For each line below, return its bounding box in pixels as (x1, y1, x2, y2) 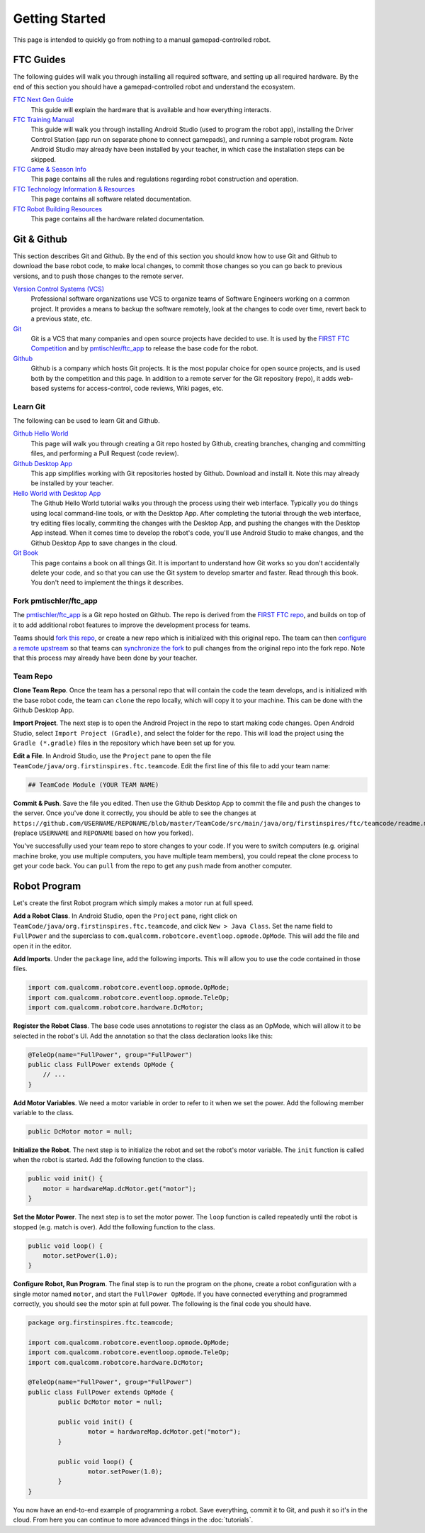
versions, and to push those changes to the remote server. (13, 272, 184, 280)
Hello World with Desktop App (13, 489, 101, 497)
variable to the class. (13, 1109, 74, 1117)
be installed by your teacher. (30, 479, 114, 487)
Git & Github (13, 233, 67, 245)
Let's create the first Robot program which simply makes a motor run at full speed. (13, 899, 254, 907)
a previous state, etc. (30, 314, 92, 323)
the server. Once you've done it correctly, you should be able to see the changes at (13, 809, 256, 817)
